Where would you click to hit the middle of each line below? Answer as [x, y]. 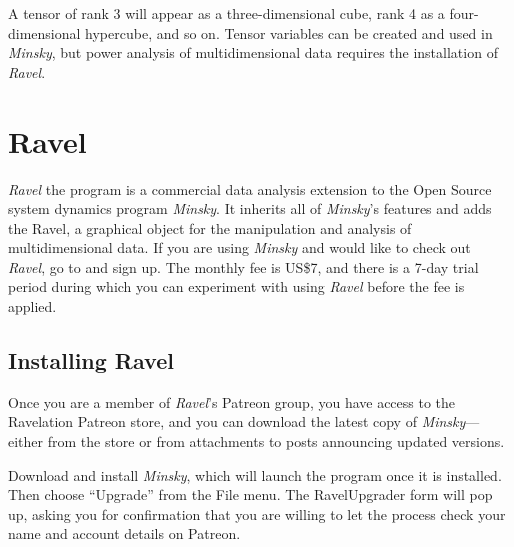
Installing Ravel [91, 360]
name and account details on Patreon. [124, 533]
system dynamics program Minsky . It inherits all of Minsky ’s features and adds [250, 208]
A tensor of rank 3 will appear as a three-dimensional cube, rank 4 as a [226, 13]
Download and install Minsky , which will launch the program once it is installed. [255, 474]
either [26, 441]
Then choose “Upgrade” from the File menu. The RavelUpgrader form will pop [250, 494]
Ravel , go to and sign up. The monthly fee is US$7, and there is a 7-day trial [243, 266]
